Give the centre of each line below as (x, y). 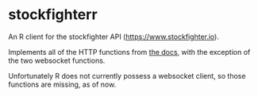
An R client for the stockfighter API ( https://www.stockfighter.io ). (114, 37)
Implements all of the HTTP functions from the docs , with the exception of (129, 52)
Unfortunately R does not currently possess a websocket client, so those (127, 76)
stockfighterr (53, 15)
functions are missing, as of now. (62, 84)
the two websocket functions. (57, 60)
